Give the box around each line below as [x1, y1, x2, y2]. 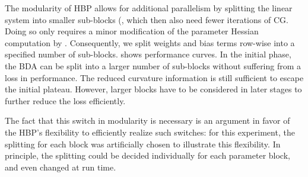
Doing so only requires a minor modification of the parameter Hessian [5, 25, 259, 37]
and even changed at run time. [5, 160, 116, 173]
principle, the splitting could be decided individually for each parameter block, [5, 149, 290, 162]
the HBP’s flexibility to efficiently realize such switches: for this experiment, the [5, 125, 295, 138]
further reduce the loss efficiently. [5, 94, 126, 107]
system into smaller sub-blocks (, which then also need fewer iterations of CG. [5, 13, 288, 25]
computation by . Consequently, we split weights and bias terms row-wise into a [5, 36, 295, 49]
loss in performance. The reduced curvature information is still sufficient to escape [5, 71, 304, 83]
